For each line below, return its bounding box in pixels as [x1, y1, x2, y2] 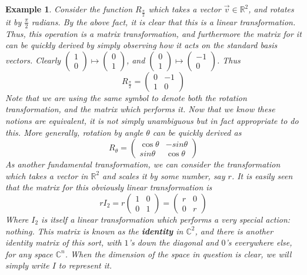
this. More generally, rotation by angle [5, 126, 144, 138]
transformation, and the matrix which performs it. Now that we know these [5, 103, 275, 115]
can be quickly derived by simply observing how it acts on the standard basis [5, 39, 278, 51]
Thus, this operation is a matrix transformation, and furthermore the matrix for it [5, 27, 302, 39]
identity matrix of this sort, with [5, 236, 122, 249]
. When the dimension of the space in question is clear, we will [65, 247, 292, 260]
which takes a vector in [5, 169, 88, 182]
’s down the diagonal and [128, 236, 219, 249]
